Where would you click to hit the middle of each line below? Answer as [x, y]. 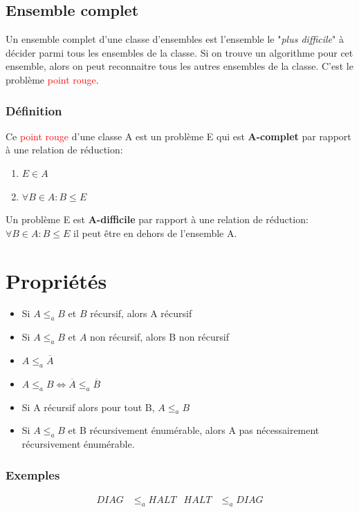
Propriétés [56, 280]
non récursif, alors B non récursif [159, 337]
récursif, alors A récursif [141, 313]
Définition [34, 110]
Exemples [33, 474]
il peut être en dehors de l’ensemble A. [155, 233]
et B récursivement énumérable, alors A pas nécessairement [194, 430]
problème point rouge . [52, 79]
